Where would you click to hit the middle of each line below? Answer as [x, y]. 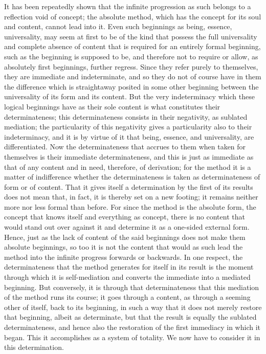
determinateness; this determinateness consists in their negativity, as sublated [126, 116]
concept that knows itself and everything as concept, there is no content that [125, 217]
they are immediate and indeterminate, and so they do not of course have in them [133, 76]
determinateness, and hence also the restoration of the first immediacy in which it [132, 327]
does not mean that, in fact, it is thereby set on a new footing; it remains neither [131, 197]
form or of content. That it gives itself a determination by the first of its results [129, 186]
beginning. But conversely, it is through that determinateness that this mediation [132, 287]
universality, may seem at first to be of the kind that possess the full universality [131, 36]
